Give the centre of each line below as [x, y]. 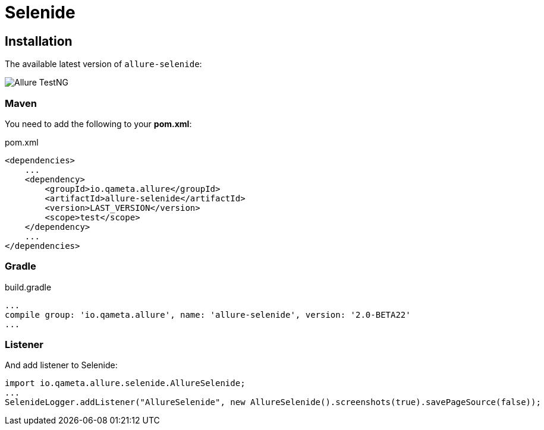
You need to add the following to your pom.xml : [98, 124]
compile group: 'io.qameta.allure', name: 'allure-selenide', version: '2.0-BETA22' [208, 314]
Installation [39, 41]
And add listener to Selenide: [61, 365]
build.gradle [28, 287]
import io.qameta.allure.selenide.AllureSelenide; [125, 383]
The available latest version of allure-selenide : [103, 64]
